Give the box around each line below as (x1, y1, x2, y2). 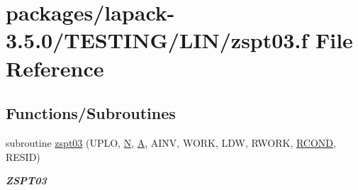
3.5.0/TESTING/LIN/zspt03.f (6, 26, 308, 55)
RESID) (6, 149, 40, 164)
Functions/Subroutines (6, 102, 176, 124)
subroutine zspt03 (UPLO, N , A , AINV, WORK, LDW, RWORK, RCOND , (6, 135, 336, 150)
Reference (6, 53, 104, 82)
